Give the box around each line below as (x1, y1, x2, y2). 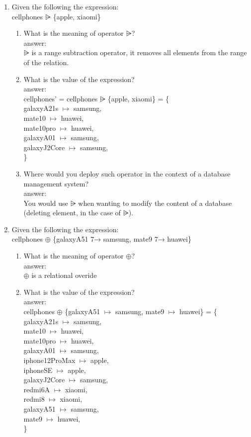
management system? (23, 178, 88, 188)
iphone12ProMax (23, 355, 76, 365)
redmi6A (23, 384, 50, 394)
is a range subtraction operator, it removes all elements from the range (31, 47, 247, 58)
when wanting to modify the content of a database (78, 197, 232, 208)
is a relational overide (31, 270, 97, 280)
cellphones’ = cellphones (23, 93, 98, 103)
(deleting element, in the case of (23, 207, 121, 218)
